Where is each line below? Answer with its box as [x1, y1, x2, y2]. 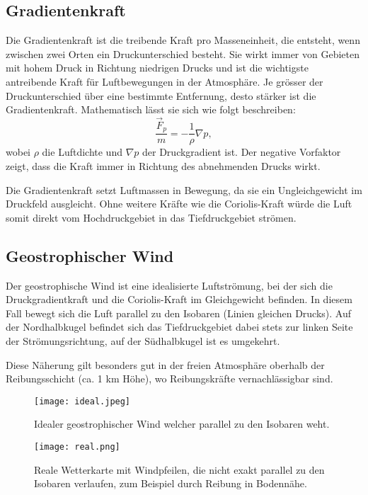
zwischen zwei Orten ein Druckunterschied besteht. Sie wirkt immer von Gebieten [6, 46, 360, 61]
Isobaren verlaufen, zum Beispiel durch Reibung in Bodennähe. [34, 476, 307, 491]
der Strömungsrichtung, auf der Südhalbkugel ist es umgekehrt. [6, 334, 280, 348]
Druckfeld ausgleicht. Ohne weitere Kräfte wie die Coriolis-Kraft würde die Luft [6, 196, 352, 211]
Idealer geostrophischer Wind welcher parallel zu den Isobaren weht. [34, 416, 330, 431]
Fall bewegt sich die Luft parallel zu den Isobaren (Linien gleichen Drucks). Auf [6, 305, 352, 320]
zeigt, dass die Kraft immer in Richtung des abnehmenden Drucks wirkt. [6, 159, 321, 173]
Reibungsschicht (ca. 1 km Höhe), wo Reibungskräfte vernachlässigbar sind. [6, 371, 333, 386]
